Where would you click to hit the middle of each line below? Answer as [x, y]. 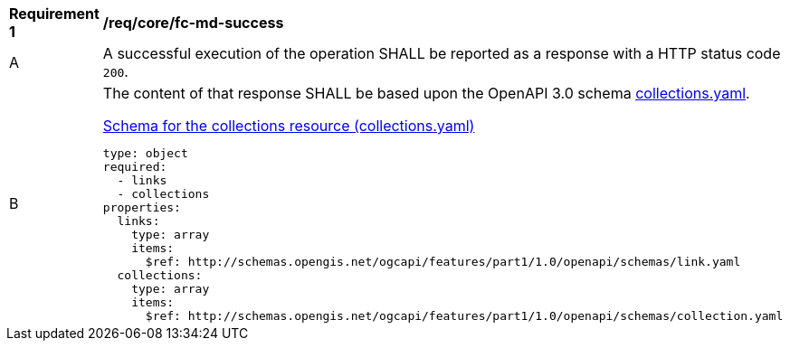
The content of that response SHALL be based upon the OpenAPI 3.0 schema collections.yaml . [426, 93]
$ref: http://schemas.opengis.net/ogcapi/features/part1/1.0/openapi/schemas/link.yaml [443, 262]
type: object [145, 153]
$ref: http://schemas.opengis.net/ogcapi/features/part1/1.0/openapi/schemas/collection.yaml [464, 316]
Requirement [54, 14]
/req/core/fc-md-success [193, 23]
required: [135, 167]
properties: [142, 207]
